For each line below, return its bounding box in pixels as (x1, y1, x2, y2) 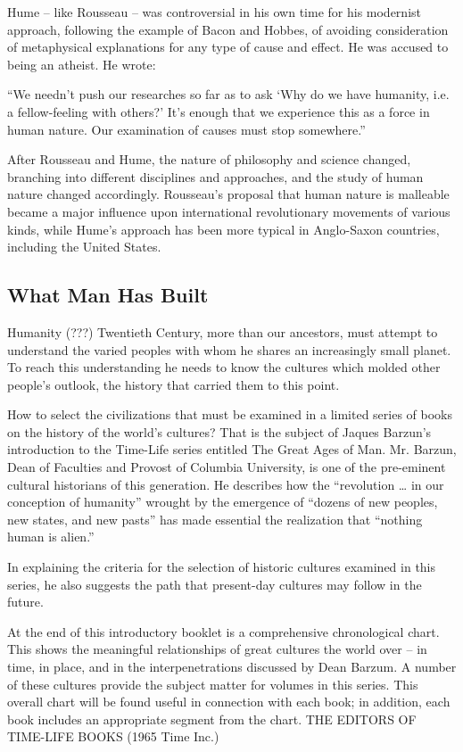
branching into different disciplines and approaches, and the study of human (7, 167, 424, 186)
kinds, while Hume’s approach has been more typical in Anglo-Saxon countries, (7, 219, 440, 238)
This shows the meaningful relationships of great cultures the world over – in (7, 640, 427, 658)
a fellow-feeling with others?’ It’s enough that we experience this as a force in (7, 102, 430, 120)
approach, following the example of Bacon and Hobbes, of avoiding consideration (7, 20, 449, 38)
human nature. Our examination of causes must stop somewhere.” (7, 120, 366, 138)
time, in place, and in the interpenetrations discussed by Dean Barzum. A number (7, 657, 457, 676)
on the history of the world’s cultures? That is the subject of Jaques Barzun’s (7, 422, 432, 441)
